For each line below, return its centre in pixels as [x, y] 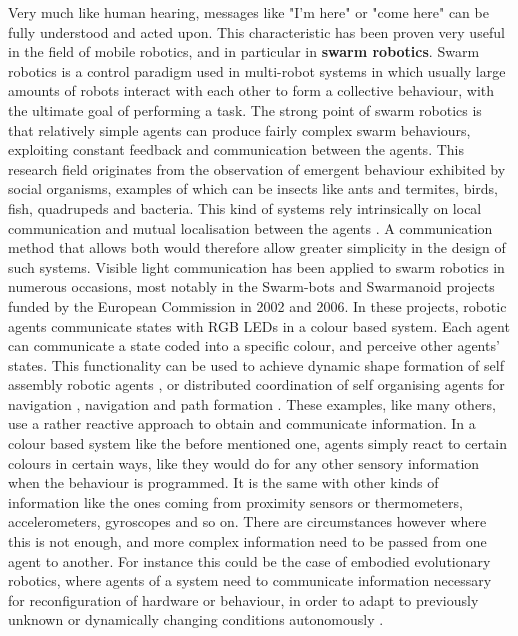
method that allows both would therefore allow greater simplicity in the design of [257, 247]
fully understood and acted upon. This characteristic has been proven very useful [256, 31]
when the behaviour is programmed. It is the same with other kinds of [223, 482]
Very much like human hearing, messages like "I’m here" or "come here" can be [248, 12]
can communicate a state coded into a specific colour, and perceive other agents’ [254, 345]
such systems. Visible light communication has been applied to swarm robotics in [256, 266]
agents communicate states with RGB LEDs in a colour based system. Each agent [259, 325]
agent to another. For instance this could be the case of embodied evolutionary [249, 560]
